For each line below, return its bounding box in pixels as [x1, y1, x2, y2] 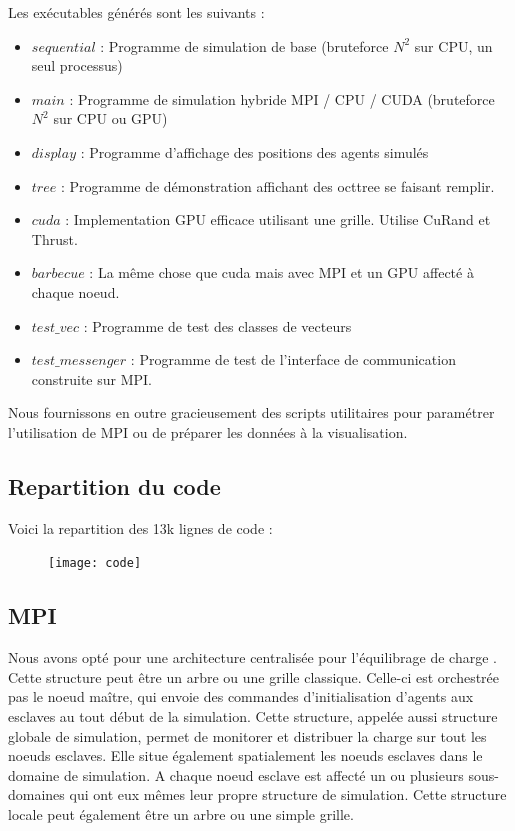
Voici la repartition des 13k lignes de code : [8, 517, 273, 538]
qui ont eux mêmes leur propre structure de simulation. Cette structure [69, 784, 507, 805]
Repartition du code [8, 470, 221, 501]
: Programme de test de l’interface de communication [130, 349, 456, 370]
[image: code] [48, 556, 142, 571]
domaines [8, 784, 65, 805]
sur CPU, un [414, 35, 493, 56]
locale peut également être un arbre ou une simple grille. [8, 803, 354, 824]
